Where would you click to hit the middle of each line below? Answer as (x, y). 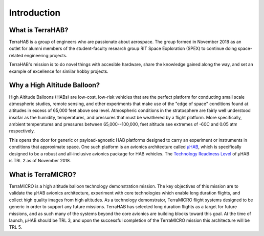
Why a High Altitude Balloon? (55, 85)
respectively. (22, 131)
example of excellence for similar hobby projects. (59, 71)
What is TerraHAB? (39, 30)
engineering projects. (46, 55)
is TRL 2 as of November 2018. (40, 161)
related (16, 55)
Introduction (35, 13)
